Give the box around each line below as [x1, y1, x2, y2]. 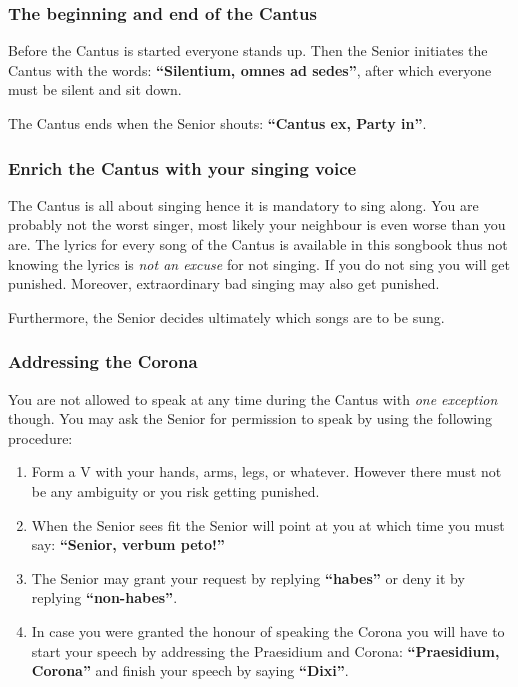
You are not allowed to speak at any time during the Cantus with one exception [8, 388, 498, 409]
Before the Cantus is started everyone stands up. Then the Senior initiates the [8, 40, 488, 61]
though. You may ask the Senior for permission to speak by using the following [8, 408, 492, 429]
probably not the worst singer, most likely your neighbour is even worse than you [8, 214, 506, 235]
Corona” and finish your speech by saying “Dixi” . [31, 660, 349, 681]
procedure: [8, 427, 73, 448]
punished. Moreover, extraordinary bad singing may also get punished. [8, 273, 440, 294]
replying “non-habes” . [31, 587, 178, 608]
